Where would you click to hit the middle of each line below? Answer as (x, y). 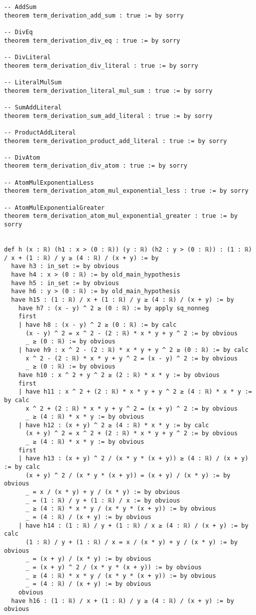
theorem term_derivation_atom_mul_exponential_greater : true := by (121, 216)
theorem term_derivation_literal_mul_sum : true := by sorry (108, 91)
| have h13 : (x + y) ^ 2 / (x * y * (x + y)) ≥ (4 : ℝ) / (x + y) (133, 459)
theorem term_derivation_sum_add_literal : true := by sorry (108, 116)
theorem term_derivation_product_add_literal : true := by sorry (115, 141)
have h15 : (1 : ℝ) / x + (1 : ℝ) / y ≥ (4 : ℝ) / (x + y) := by (123, 299)
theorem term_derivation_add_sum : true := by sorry (94, 15)
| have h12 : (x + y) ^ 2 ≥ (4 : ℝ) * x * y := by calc (114, 425)
